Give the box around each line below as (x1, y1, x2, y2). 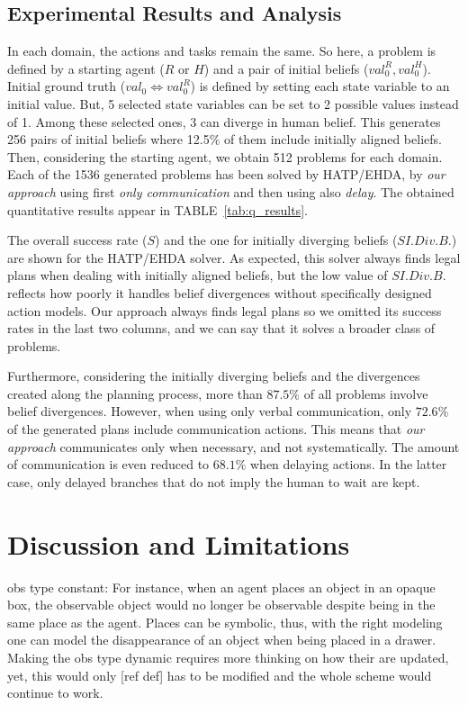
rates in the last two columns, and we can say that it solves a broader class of (7, 319, 436, 338)
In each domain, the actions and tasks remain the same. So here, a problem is (7, 41, 436, 60)
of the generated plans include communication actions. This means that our (7, 420, 425, 438)
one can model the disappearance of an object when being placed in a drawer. (7, 630, 436, 649)
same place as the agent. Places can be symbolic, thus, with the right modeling (7, 612, 443, 631)
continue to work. (7, 683, 103, 702)
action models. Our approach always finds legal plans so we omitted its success (7, 301, 442, 320)
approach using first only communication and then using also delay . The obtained (7, 182, 454, 201)
